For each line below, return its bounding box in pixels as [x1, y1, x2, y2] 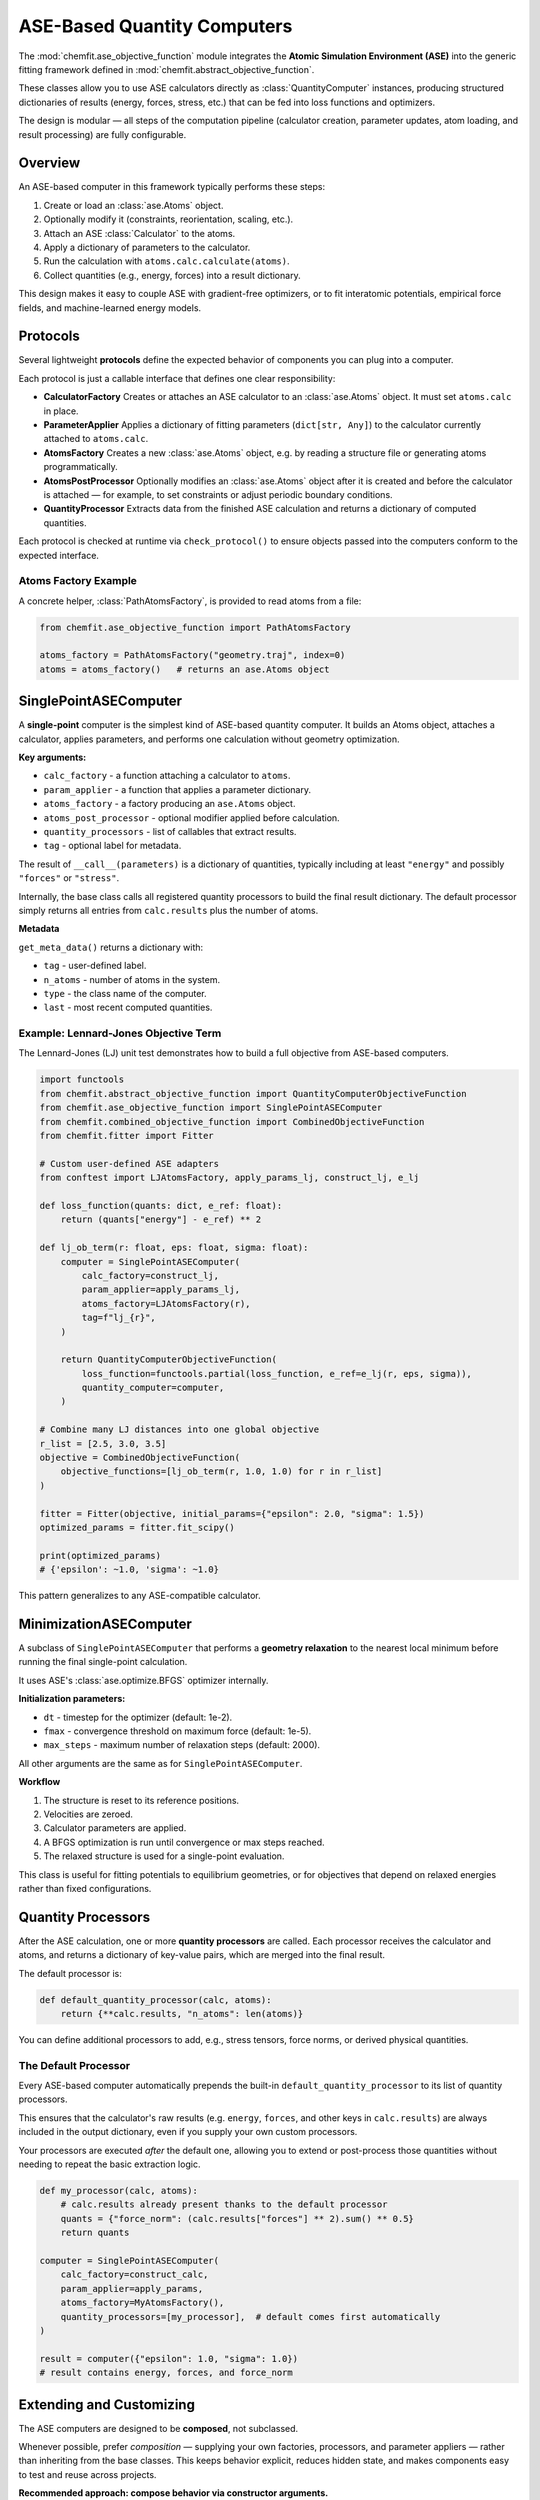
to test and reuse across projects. [18, 2468, 157, 2480]
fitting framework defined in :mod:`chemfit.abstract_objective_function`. [18, 63, 315, 75]
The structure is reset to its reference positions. [43, 1794, 240, 1806]
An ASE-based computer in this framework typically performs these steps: [18, 181, 325, 193]
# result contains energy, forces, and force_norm [39, 2367, 294, 2379]
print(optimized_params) [39, 1550, 162, 1561]
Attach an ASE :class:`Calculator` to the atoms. [43, 227, 236, 239]
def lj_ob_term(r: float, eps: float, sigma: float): [39, 1242, 309, 1254]
